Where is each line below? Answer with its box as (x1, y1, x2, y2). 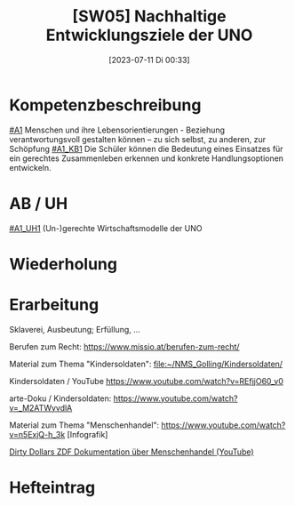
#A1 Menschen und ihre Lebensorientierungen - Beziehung (9, 124, 225, 135)
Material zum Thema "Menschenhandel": (9, 420, 160, 430)
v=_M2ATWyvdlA (9, 402, 73, 413)
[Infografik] (67, 429, 108, 439)
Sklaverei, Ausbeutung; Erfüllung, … (9, 324, 140, 334)
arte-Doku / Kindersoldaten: (9, 393, 112, 404)
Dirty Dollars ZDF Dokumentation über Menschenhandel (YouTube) (9, 446, 255, 457)
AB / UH (9, 193, 68, 213)
